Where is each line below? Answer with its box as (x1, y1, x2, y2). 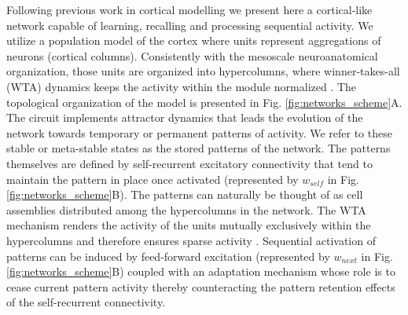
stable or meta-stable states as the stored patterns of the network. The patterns (6, 140, 391, 156)
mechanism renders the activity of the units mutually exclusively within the (6, 217, 371, 233)
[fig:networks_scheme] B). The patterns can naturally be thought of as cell (6, 186, 363, 203)
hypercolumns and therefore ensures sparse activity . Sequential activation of (6, 232, 376, 248)
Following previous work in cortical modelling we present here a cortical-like (6, 2, 373, 17)
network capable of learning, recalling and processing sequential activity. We (6, 16, 373, 33)
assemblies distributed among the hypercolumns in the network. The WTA (6, 201, 366, 218)
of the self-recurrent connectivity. (6, 294, 166, 310)
